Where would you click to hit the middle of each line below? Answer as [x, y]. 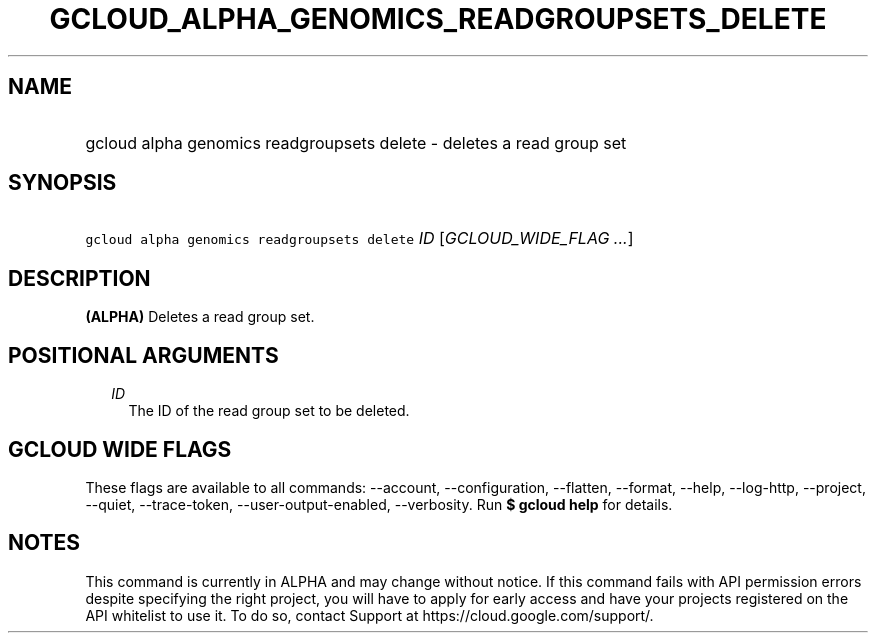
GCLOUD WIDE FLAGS [120, 449]
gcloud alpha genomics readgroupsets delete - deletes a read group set [356, 142]
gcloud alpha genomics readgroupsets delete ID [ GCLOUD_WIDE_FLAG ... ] [359, 238]
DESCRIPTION [79, 278]
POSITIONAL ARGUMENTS [143, 355]
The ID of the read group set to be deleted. [269, 411]
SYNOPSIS [62, 183]
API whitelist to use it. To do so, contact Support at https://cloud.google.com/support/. [369, 615]
